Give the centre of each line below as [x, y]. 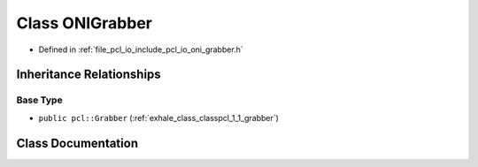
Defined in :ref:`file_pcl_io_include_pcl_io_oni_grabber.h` [141, 49]
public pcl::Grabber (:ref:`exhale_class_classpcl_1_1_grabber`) [158, 118]
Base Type [39, 100]
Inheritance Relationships [89, 75]
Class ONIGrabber [84, 23]
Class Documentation [77, 143]
